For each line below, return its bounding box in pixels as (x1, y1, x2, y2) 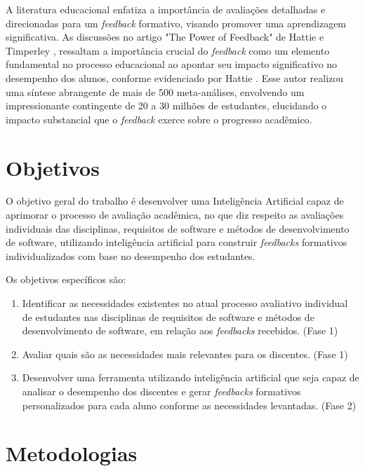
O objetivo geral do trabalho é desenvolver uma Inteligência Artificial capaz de (6, 193, 344, 208)
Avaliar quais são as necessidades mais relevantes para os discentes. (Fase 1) (22, 346, 348, 361)
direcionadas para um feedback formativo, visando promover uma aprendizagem (6, 15, 347, 30)
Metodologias (6, 439, 138, 467)
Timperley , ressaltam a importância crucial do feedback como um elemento (6, 43, 330, 57)
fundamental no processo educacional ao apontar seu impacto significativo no (6, 57, 338, 71)
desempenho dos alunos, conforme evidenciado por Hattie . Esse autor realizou (6, 70, 344, 85)
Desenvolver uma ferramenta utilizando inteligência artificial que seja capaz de (22, 370, 359, 385)
